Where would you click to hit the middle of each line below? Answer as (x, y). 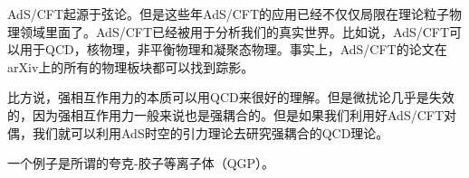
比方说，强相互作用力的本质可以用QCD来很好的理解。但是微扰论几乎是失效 (231, 97)
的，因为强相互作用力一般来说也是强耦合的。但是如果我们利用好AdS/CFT (226, 114)
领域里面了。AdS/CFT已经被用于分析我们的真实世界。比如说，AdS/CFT (234, 31)
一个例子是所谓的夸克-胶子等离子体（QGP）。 (141, 163)
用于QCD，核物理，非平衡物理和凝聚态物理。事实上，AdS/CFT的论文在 (233, 49)
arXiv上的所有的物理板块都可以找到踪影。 (131, 66)
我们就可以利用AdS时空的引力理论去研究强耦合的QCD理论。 (211, 132)
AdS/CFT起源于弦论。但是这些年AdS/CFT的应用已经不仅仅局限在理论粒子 (229, 14)
